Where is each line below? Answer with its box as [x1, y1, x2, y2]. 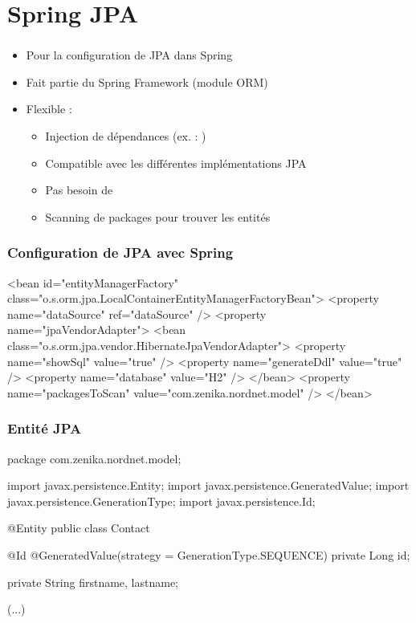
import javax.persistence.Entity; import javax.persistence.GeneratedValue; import [7, 477, 410, 494]
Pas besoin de [45, 181, 113, 198]
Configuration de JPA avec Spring [7, 242, 234, 263]
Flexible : [26, 100, 72, 117]
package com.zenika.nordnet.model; [7, 450, 181, 466]
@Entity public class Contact [7, 519, 150, 536]
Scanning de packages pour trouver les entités [45, 208, 271, 225]
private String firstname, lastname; [7, 573, 179, 590]
